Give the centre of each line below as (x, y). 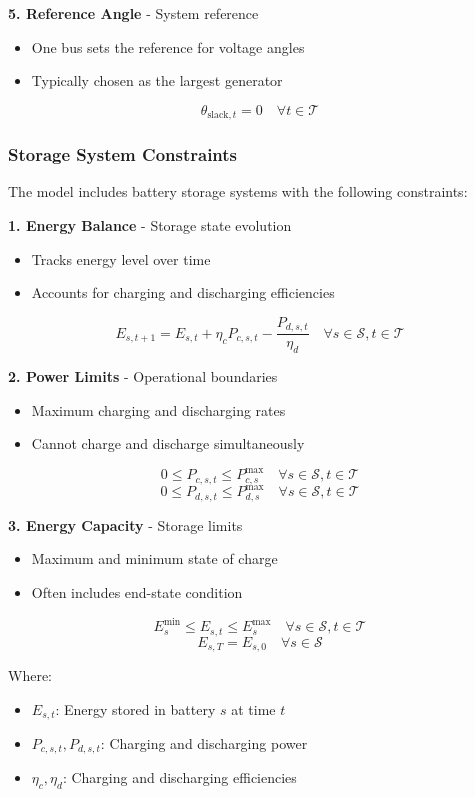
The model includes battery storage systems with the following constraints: (238, 191)
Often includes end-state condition (137, 591)
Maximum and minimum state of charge (154, 558)
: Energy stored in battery (135, 708)
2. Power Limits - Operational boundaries (143, 376)
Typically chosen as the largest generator (157, 80)
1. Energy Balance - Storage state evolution (150, 225)
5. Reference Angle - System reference (133, 13)
